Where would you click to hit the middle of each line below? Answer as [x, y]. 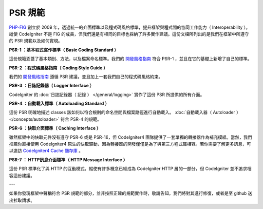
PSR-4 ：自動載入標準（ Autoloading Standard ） [59, 104]
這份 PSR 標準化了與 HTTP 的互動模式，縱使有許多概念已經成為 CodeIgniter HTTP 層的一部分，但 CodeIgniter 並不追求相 [130, 169]
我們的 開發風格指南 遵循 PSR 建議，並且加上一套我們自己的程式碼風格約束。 [86, 76]
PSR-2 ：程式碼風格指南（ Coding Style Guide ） [58, 68]
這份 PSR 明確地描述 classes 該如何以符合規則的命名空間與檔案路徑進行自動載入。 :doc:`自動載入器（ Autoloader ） [125, 113]
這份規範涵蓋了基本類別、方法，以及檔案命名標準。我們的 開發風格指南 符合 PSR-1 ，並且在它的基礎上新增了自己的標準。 [130, 59]
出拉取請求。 [22, 200]
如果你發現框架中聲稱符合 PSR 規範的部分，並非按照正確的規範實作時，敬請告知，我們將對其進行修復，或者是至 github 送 [131, 193]
